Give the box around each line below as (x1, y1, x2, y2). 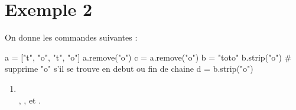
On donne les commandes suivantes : (5, 31, 138, 44)
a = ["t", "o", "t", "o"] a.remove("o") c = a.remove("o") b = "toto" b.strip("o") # (5, 51, 292, 63)
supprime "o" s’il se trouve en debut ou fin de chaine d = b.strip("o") (5, 62, 253, 75)
